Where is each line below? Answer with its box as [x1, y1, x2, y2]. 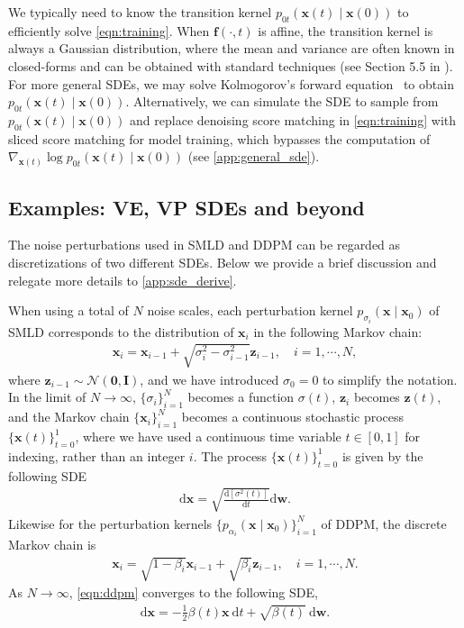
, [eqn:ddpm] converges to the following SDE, [68, 583, 318, 602]
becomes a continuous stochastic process [181, 407, 405, 426]
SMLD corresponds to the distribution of [8, 322, 234, 341]
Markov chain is [8, 535, 96, 554]
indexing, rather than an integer [8, 446, 186, 465]
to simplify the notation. [323, 369, 458, 388]
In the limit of [8, 387, 86, 406]
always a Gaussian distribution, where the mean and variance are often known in [8, 39, 455, 58]
